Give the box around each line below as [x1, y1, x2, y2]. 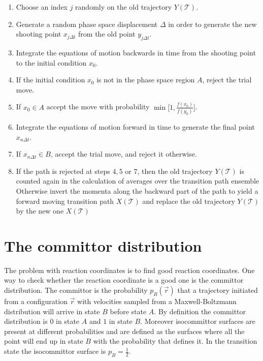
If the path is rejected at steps [16, 165, 110, 176]
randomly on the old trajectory [75, 2, 172, 12]
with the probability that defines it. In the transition [93, 336, 257, 346]
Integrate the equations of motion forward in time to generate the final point [16, 121, 255, 132]
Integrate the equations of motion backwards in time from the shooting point [16, 47, 256, 57]
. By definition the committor [154, 306, 246, 316]
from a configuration [4, 296, 68, 307]
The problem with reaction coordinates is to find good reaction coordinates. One [4, 264, 255, 275]
